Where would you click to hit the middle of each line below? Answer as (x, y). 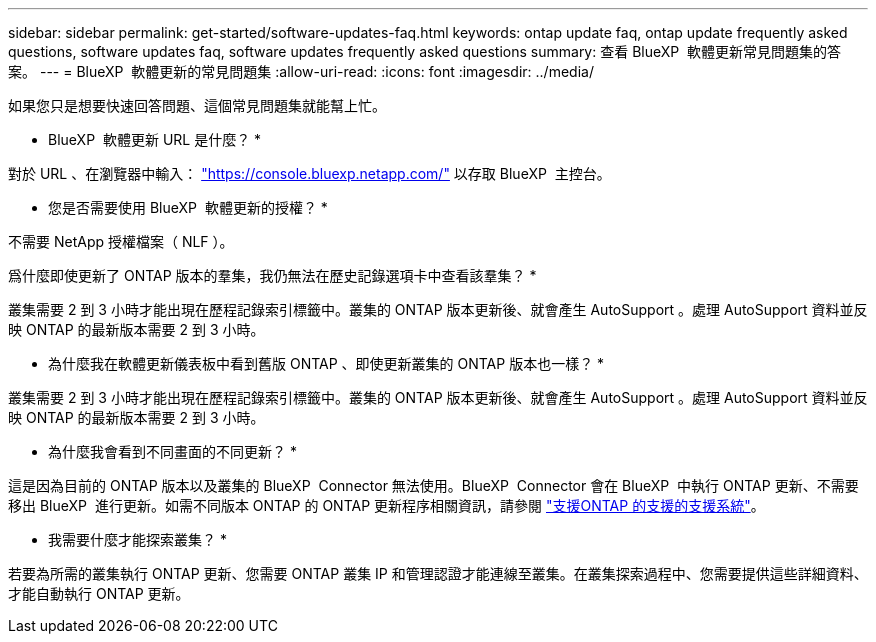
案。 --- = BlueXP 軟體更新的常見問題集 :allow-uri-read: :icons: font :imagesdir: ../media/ (301, 71)
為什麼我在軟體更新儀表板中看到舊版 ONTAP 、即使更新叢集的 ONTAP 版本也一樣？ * (326, 363)
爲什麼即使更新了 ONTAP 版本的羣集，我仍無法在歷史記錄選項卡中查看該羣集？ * (272, 275)
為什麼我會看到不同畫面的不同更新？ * (172, 451)
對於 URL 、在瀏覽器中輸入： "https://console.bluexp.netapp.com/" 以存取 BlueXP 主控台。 (309, 173)
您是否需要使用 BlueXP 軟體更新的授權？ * (188, 207)
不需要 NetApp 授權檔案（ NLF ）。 (121, 241)
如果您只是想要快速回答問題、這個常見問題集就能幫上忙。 (197, 105)
